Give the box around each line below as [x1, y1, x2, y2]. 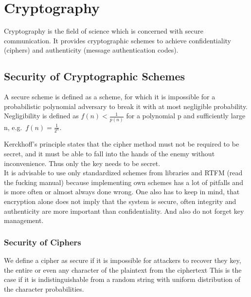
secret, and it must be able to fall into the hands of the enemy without [4, 148, 215, 159]
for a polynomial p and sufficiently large [126, 111, 246, 121]
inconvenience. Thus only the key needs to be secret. [4, 158, 161, 168]
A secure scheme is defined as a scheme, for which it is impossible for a [4, 92, 215, 102]
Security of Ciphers [4, 236, 81, 248]
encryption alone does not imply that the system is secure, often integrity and [4, 196, 236, 206]
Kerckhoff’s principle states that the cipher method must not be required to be [4, 139, 239, 149]
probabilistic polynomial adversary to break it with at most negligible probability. [4, 101, 248, 111]
